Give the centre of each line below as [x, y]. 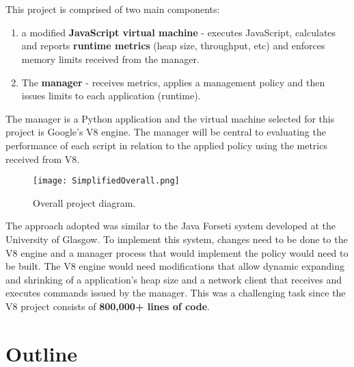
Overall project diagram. [84, 202]
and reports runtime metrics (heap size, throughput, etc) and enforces [173, 46]
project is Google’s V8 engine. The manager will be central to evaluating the [166, 132]
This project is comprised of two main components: [113, 9]
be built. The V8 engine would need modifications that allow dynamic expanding [175, 266]
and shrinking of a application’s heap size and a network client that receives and [174, 279]
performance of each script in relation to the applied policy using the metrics [166, 145]
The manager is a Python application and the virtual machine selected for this [170, 118]
